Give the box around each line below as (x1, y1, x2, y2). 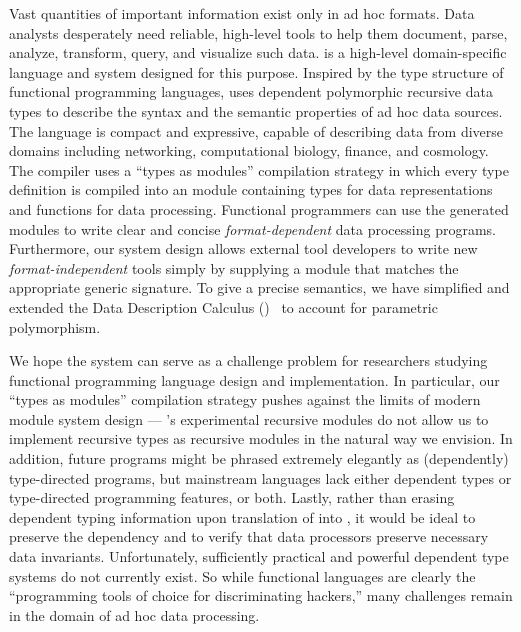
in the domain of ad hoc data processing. (9, 604, 260, 625)
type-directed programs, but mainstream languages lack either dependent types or (9, 467, 512, 488)
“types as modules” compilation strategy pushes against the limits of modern (9, 389, 481, 410)
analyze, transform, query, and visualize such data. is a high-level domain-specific (9, 42, 507, 63)
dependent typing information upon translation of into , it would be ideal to (9, 506, 476, 527)
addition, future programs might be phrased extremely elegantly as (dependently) (9, 448, 509, 469)
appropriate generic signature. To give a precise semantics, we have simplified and (9, 277, 510, 298)
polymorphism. (9, 316, 101, 337)
